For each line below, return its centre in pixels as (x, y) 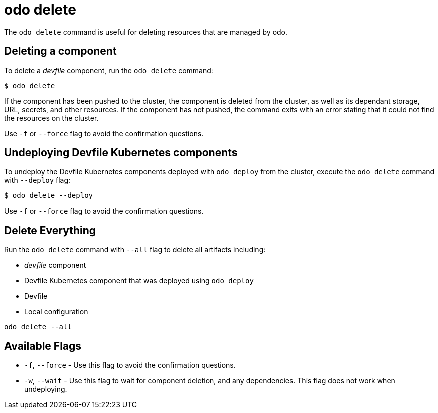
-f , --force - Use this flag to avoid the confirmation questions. (130, 365)
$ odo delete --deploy (49, 196)
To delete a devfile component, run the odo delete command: (109, 70)
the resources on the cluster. (51, 118)
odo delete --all (38, 327)
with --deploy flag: (37, 180)
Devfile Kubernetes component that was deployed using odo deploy (139, 281)
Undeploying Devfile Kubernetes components (121, 153)
